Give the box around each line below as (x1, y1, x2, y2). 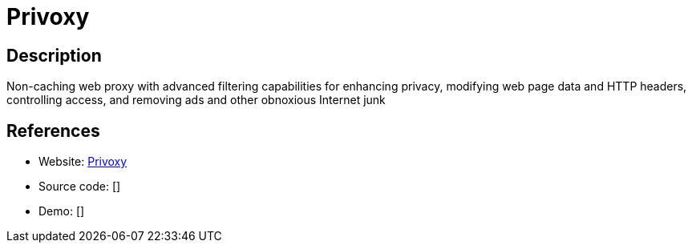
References (6, 120, 100, 141)
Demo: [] (38, 204, 85, 219)
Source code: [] (38, 179, 121, 194)
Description (6, 45, 102, 66)
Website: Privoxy (38, 155, 127, 169)
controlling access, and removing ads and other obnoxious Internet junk (6, 93, 386, 107)
